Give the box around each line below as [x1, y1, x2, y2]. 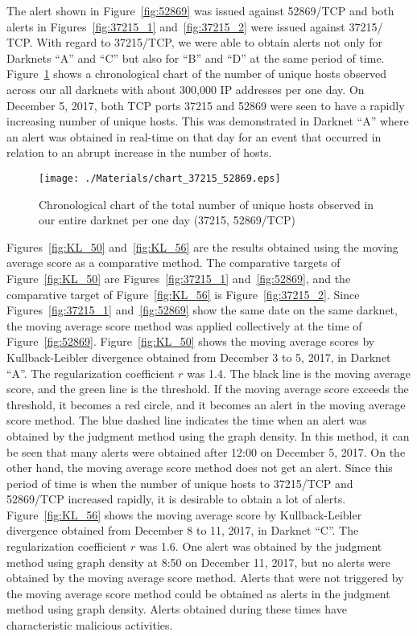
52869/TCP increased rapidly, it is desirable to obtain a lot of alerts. [6, 490, 346, 507]
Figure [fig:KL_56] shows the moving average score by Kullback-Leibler [6, 506, 362, 523]
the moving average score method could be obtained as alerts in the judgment [6, 585, 390, 601]
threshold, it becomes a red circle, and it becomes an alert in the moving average [6, 396, 406, 412]
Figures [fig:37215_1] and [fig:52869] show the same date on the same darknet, [6, 302, 398, 318]
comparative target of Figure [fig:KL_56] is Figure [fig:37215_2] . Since [6, 285, 360, 302]
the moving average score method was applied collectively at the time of [6, 317, 362, 334]
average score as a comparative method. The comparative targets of [6, 254, 341, 271]
